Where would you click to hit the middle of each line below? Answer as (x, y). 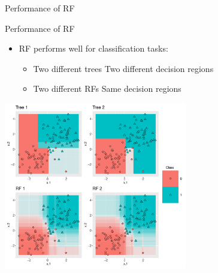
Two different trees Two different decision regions (123, 68)
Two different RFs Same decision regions (107, 88)
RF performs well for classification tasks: (93, 48)
